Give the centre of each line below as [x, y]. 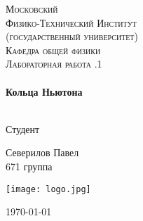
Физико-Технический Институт [71, 22]
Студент [23, 128]
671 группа [29, 166]
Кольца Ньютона [44, 91]
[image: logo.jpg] [48, 189]
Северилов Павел [42, 152]
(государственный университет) [72, 36]
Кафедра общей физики [53, 50]
